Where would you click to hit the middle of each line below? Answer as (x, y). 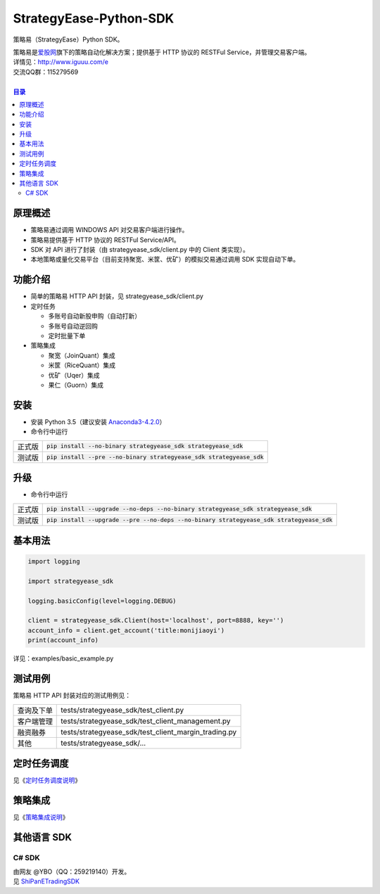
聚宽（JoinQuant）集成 (82, 355)
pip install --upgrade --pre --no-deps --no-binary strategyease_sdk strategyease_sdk (190, 520)
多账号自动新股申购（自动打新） (94, 316)
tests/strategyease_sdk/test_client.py (122, 710)
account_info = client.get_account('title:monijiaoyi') (126, 630)
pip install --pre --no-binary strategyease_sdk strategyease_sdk (155, 457)
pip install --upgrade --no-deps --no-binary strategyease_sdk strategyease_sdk (179, 509)
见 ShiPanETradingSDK (46, 881)
